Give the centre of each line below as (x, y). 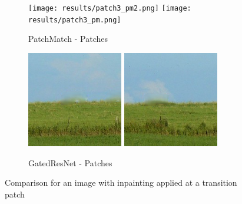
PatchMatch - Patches (68, 39)
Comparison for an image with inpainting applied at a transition (121, 182)
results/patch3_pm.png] (75, 20)
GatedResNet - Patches (70, 162)
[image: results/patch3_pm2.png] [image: (110, 8)
